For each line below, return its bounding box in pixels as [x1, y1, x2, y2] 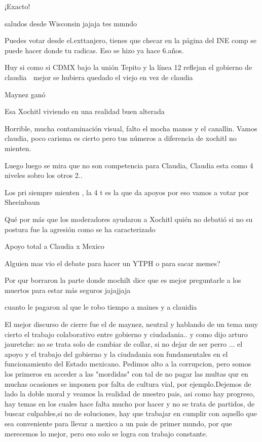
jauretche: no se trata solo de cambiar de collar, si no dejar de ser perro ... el [5, 339, 243, 349]
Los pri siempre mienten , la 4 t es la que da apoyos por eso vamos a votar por [5, 187, 249, 197]
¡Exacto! [5, 1, 30, 11]
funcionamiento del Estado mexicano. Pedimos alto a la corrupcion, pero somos [5, 358, 251, 369]
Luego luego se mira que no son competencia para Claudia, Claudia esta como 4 [5, 160, 253, 170]
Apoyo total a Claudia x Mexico [5, 241, 104, 251]
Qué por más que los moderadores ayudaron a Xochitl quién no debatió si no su [5, 213, 253, 224]
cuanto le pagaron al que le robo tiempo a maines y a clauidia [5, 302, 197, 312]
